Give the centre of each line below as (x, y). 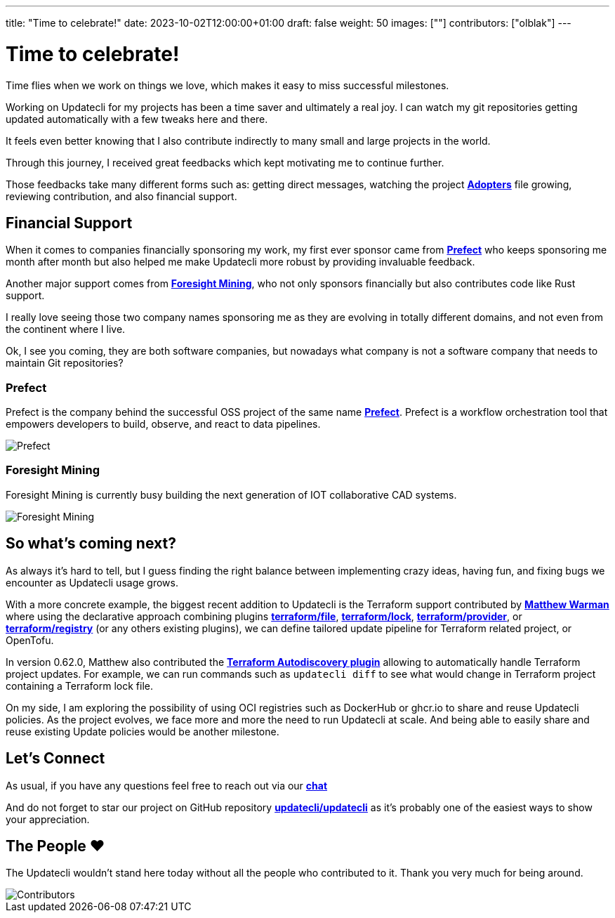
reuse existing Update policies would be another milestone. (143, 731)
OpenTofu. (30, 640)
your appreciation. (48, 819)
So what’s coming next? (91, 544)
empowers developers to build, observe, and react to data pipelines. (163, 424)
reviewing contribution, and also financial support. (121, 196)
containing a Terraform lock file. (79, 686)
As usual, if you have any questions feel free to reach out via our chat (167, 785)
